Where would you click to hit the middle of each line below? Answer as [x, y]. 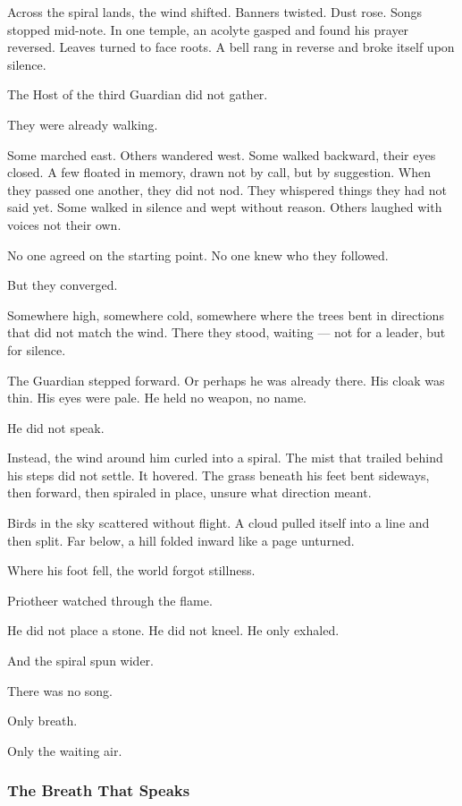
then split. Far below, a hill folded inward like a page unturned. [181, 540]
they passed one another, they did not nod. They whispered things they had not [227, 189]
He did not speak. [56, 427]
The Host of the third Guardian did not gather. [138, 94]
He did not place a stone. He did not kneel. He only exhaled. [173, 630]
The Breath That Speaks [99, 790]
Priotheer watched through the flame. [110, 600]
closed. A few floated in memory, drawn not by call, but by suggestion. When [219, 172]
